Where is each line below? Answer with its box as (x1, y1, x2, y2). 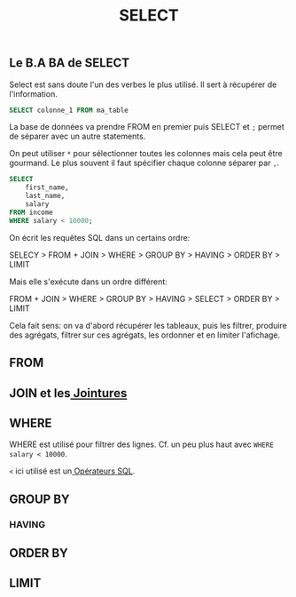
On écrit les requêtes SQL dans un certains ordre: (9, 232, 191, 243)
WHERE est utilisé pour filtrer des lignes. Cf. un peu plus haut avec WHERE (9, 439, 275, 450)
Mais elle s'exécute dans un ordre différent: (9, 276, 168, 287)
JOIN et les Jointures (9, 386, 128, 401)
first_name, (25, 183, 69, 192)
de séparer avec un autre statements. (9, 131, 146, 142)
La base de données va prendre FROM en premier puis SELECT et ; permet (9, 122, 285, 132)
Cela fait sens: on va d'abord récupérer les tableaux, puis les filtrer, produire (9, 320, 288, 330)
